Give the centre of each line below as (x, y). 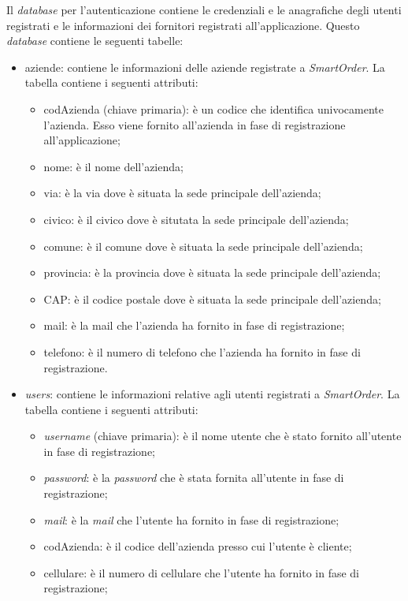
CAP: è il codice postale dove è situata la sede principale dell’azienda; (212, 299)
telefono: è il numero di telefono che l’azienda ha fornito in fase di (202, 351)
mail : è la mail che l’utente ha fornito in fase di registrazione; (191, 519)
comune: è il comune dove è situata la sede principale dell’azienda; (203, 246)
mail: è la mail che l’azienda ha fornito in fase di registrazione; (194, 325)
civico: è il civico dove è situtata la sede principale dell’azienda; (196, 219)
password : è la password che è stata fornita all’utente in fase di (194, 478)
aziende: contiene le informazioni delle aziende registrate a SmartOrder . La (205, 67)
